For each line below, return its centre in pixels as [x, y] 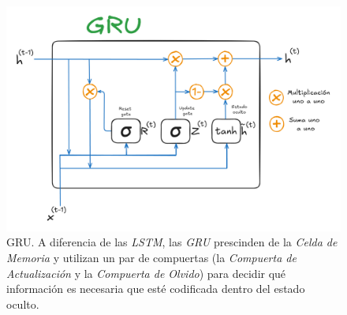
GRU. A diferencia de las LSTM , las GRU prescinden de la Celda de [172, 242]
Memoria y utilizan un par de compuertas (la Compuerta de [151, 258]
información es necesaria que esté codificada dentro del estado [156, 289]
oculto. [23, 304]
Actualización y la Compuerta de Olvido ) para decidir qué [146, 273]
